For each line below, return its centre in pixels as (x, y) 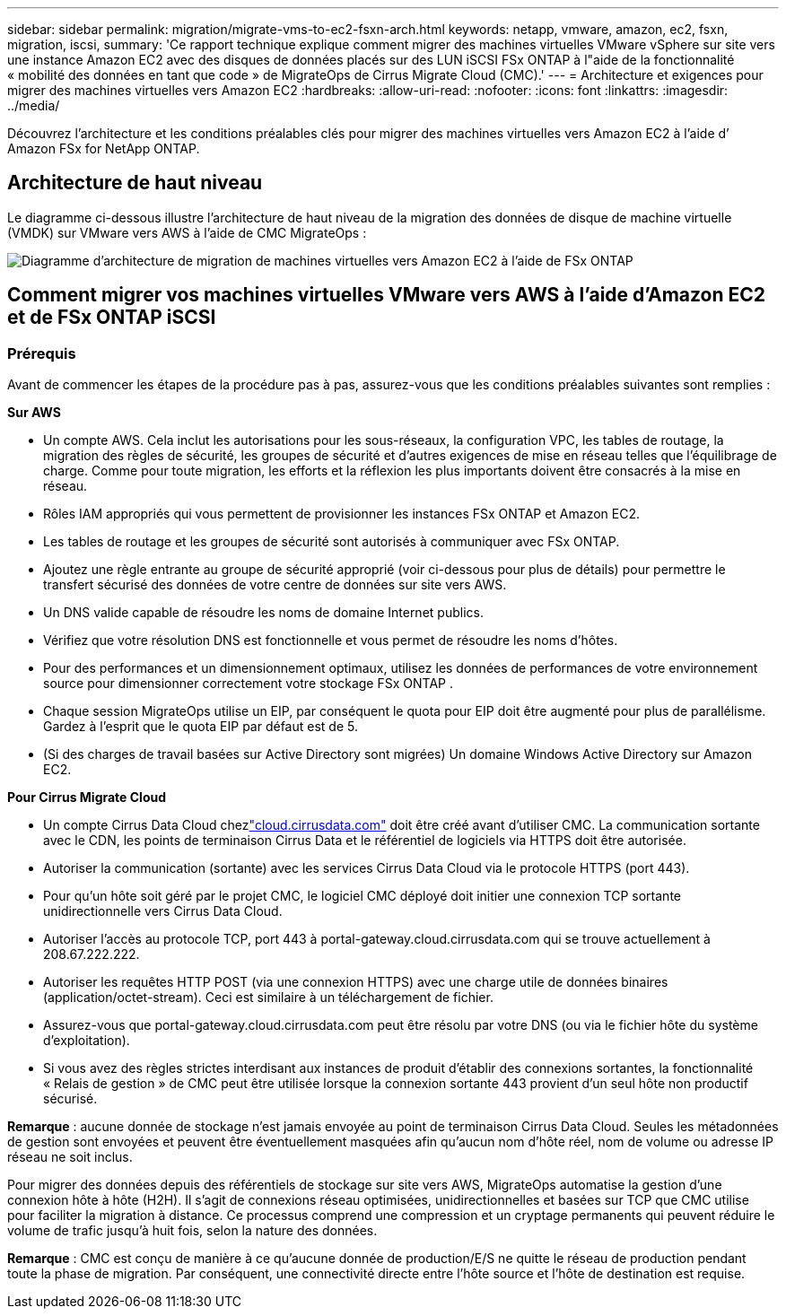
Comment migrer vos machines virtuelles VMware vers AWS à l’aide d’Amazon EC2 (387, 295)
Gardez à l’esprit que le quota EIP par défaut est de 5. (201, 727)
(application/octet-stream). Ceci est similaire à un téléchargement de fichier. (268, 998)
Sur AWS (34, 413)
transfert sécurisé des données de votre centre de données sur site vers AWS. (275, 585)
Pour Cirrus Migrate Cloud (87, 797)
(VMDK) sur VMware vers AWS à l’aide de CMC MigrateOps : (187, 232)
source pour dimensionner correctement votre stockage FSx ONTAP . (248, 684)
